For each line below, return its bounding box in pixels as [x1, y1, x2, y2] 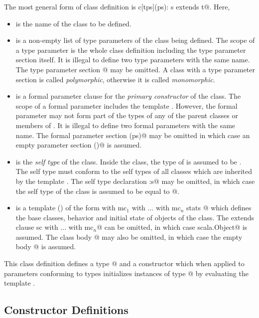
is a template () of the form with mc [15, 202, 127, 213]
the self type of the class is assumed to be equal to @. [15, 185, 180, 196]
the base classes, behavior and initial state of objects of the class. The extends [15, 212, 255, 222]
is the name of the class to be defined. [15, 18, 131, 28]
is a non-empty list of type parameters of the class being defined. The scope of [15, 35, 255, 45]
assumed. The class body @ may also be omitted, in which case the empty [15, 231, 243, 242]
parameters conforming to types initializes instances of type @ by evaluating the [4, 268, 249, 278]
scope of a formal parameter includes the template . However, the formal [15, 100, 238, 111]
